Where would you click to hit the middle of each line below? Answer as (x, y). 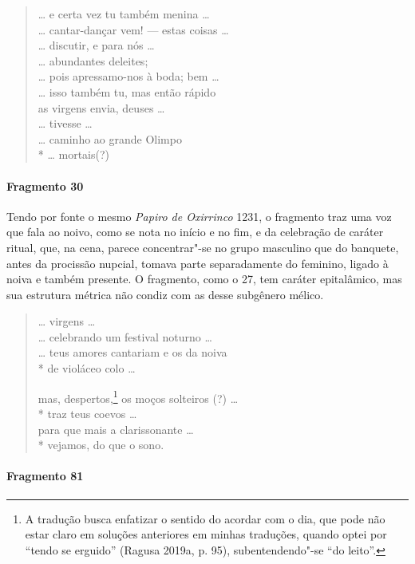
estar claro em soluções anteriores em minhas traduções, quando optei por (206, 534)
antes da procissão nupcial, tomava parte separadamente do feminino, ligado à (198, 263)
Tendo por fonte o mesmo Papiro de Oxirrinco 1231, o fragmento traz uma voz (199, 216)
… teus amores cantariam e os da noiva (132, 352)
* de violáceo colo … (87, 368)
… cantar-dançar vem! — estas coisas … (133, 29)
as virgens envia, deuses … (101, 107)
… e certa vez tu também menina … (124, 14)
